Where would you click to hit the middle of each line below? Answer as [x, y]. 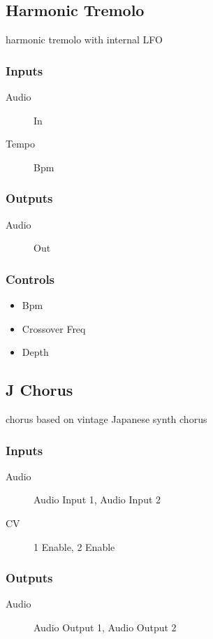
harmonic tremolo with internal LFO [84, 40]
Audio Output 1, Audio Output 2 [105, 627]
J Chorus [39, 390]
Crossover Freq [54, 328]
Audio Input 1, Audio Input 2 [97, 500]
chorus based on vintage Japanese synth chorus [106, 419]
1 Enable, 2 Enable [74, 546]
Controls [30, 279]
